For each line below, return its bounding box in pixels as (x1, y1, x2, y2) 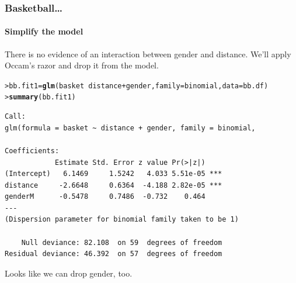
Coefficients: (5, 146, 60, 155)
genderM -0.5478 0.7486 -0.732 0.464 (5, 192, 206, 201)
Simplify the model (5, 25, 83, 37)
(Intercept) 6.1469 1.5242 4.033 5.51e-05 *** (5, 170, 222, 178)
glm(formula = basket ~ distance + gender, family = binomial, (5, 123, 256, 132)
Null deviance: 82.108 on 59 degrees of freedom (21, 238, 222, 247)
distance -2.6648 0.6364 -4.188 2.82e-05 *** (5, 181, 222, 189)
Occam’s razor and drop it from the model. (5, 59, 159, 71)
